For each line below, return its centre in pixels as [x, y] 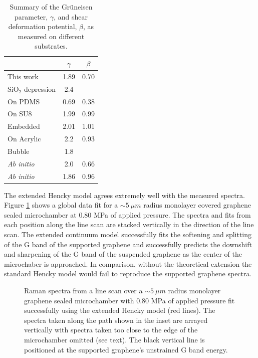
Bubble [19, 151]
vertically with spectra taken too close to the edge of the [111, 330]
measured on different [51, 36]
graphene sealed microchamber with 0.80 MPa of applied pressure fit [130, 300]
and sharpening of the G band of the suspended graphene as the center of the [123, 254]
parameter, [31, 16]
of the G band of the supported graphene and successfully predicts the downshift [128, 244]
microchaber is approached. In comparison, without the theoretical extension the [128, 263]
